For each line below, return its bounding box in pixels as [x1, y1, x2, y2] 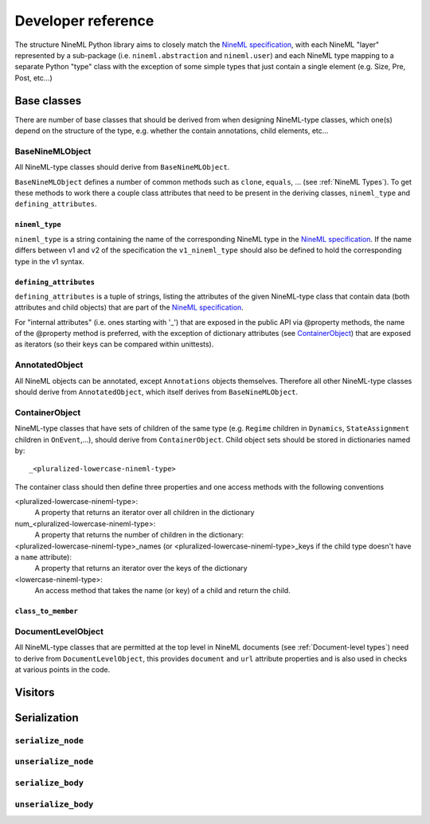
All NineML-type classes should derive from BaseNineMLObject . [14, 162, 230, 172]
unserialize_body [14, 799, 94, 810]
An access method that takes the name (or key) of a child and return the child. [34, 586, 291, 596]
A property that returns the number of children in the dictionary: [34, 530, 244, 540]
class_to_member [14, 607, 79, 616]
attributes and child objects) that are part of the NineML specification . [14, 303, 244, 312]
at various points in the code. [14, 665, 111, 674]
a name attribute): [14, 553, 72, 562]
